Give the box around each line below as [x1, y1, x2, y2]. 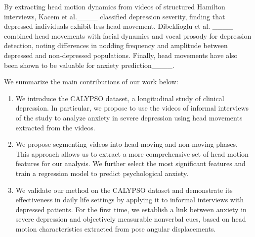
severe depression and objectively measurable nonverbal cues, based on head [15, 214, 246, 224]
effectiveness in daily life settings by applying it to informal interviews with [15, 194, 244, 205]
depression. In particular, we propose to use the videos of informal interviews [15, 103, 249, 113]
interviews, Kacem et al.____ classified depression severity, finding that [4, 11, 225, 21]
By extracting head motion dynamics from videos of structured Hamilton [4, 1, 225, 11]
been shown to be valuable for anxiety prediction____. [4, 59, 174, 70]
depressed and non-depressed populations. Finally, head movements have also [4, 50, 238, 60]
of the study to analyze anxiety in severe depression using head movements [15, 112, 243, 122]
